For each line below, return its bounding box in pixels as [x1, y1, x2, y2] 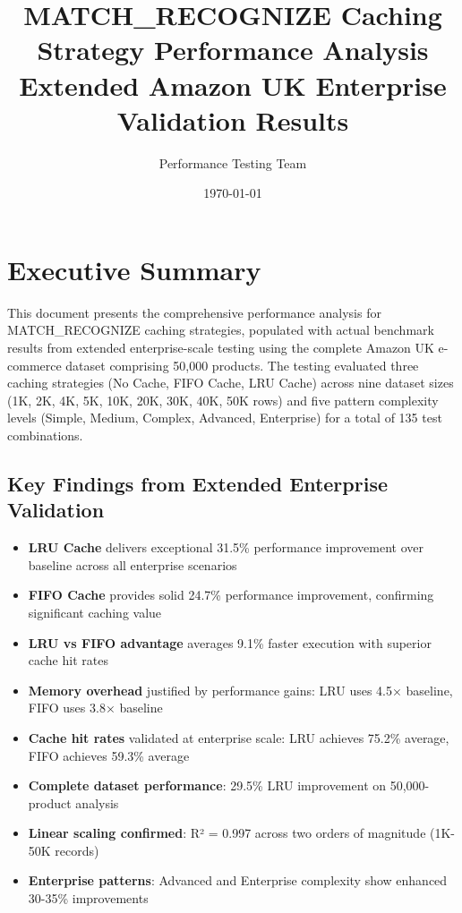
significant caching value [28, 602, 162, 621]
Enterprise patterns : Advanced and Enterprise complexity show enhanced [28, 871, 448, 890]
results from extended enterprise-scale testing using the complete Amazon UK [7, 338, 434, 356]
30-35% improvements [28, 889, 149, 908]
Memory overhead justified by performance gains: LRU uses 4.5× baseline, [28, 680, 453, 699]
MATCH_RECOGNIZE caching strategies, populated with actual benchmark [7, 320, 434, 339]
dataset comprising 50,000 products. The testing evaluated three [65, 355, 419, 374]
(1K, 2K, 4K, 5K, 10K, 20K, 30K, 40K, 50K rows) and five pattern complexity [7, 390, 439, 409]
